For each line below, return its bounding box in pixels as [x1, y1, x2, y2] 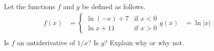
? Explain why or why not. [104, 37, 184, 47]
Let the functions [4, 1, 55, 11]
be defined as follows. [82, 1, 146, 11]
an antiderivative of [17, 37, 75, 47]
